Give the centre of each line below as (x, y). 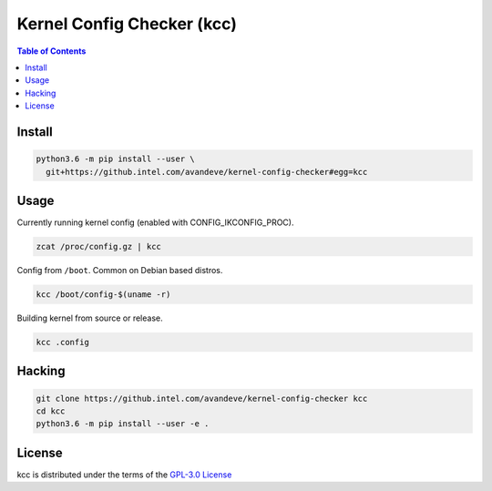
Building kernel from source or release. (90, 318)
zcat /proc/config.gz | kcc (98, 246)
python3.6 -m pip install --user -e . (123, 424)
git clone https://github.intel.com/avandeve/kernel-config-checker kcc (202, 398)
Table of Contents (51, 51)
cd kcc (51, 411)
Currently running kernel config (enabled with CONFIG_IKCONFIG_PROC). (155, 222)
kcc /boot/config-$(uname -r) (103, 294)
